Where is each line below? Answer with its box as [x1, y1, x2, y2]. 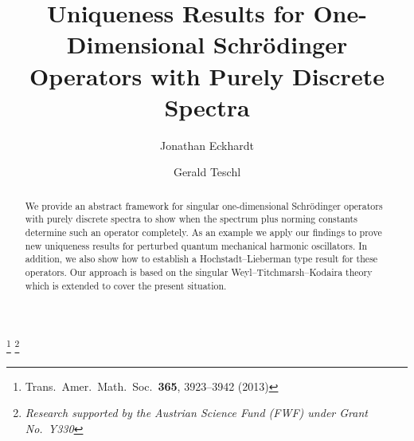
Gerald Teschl [173, 163, 241, 180]
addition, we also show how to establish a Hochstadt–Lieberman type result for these [25, 252, 378, 266]
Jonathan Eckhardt [160, 136, 254, 153]
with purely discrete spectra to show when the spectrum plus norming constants [25, 212, 357, 226]
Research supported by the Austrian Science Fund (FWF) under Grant [25, 404, 368, 421]
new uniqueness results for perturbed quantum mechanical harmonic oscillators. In [25, 238, 368, 252]
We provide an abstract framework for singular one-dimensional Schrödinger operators [25, 199, 383, 212]
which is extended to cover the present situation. [25, 278, 227, 292]
